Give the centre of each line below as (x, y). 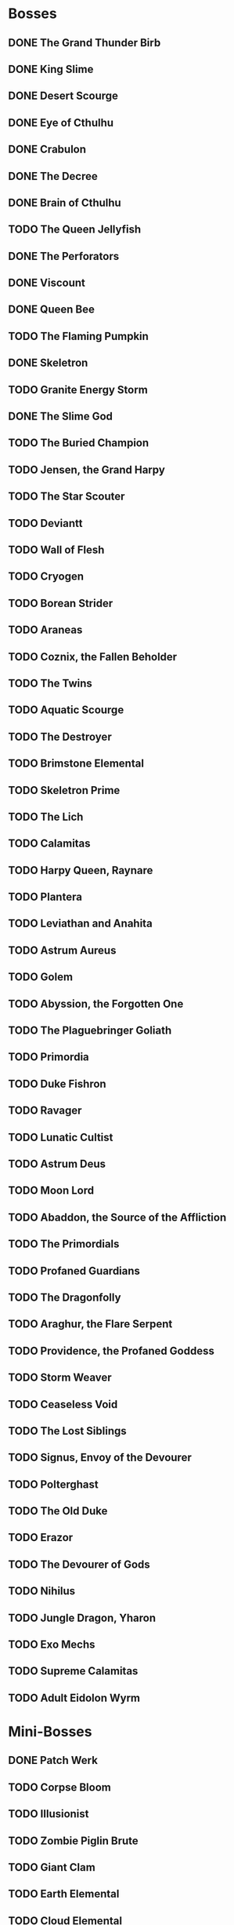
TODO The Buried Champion (79, 443)
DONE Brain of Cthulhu (65, 202)
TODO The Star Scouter (67, 497)
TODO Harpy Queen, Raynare (81, 870)
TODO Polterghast (54, 1484)
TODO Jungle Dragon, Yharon (82, 1618)
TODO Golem (40, 977)
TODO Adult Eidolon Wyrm (74, 1698)
